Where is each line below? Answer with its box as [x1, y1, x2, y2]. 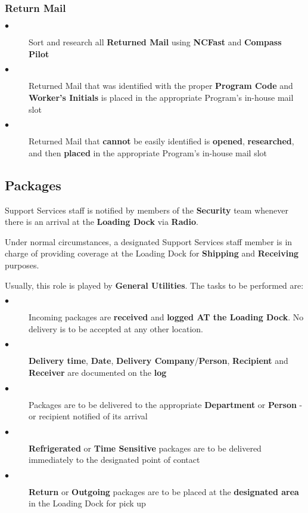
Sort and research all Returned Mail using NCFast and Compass [29, 36, 282, 48]
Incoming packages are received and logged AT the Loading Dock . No [29, 311, 304, 323]
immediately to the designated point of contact [29, 453, 200, 466]
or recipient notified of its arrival [29, 410, 148, 422]
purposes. [5, 258, 39, 271]
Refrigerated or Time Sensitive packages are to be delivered [29, 441, 262, 454]
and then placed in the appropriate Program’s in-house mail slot [29, 146, 267, 159]
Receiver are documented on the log [29, 366, 167, 378]
